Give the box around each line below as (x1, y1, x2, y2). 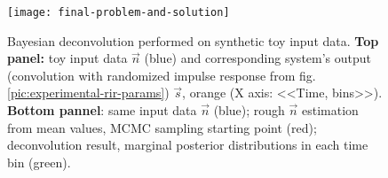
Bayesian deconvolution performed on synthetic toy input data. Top (7, 31, 379, 50)
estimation (301, 101, 359, 120)
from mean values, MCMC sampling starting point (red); (7, 118, 317, 136)
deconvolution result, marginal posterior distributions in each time (7, 135, 368, 154)
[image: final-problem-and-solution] (7, 6, 230, 19)
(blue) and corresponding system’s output (144, 49, 372, 67)
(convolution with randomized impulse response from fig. (7, 66, 316, 84)
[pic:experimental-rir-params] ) (7, 83, 170, 102)
